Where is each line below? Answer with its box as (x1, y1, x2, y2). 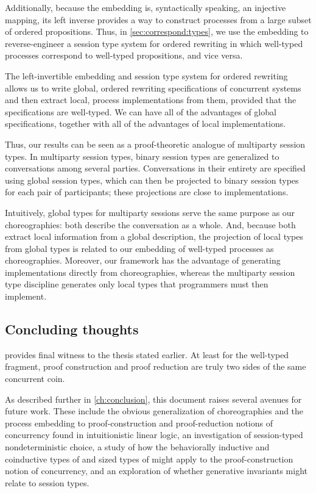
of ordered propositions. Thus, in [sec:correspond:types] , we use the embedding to (5, 25, 309, 38)
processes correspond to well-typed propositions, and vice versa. (5, 49, 243, 62)
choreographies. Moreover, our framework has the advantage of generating (5, 254, 281, 267)
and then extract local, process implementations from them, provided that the (5, 93, 297, 106)
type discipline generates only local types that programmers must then (5, 278, 269, 290)
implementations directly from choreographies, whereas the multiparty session (5, 265, 295, 278)
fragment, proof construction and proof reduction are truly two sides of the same (5, 360, 306, 373)
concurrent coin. (5, 372, 65, 385)
